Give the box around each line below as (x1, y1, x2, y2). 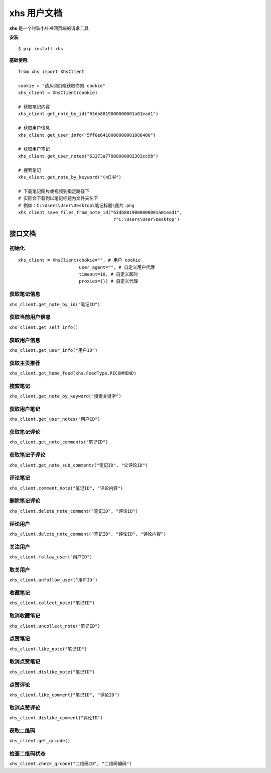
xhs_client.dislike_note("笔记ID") (9, 669, 95, 674)
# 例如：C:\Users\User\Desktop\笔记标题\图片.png (18, 203, 135, 208)
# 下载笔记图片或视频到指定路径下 (18, 188, 90, 194)
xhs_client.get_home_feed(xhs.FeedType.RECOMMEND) (9, 370, 137, 376)
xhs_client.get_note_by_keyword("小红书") (18, 174, 121, 180)
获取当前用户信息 (9, 314, 51, 321)
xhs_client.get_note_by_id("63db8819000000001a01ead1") (18, 111, 159, 117)
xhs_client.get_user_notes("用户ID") (9, 416, 100, 422)
